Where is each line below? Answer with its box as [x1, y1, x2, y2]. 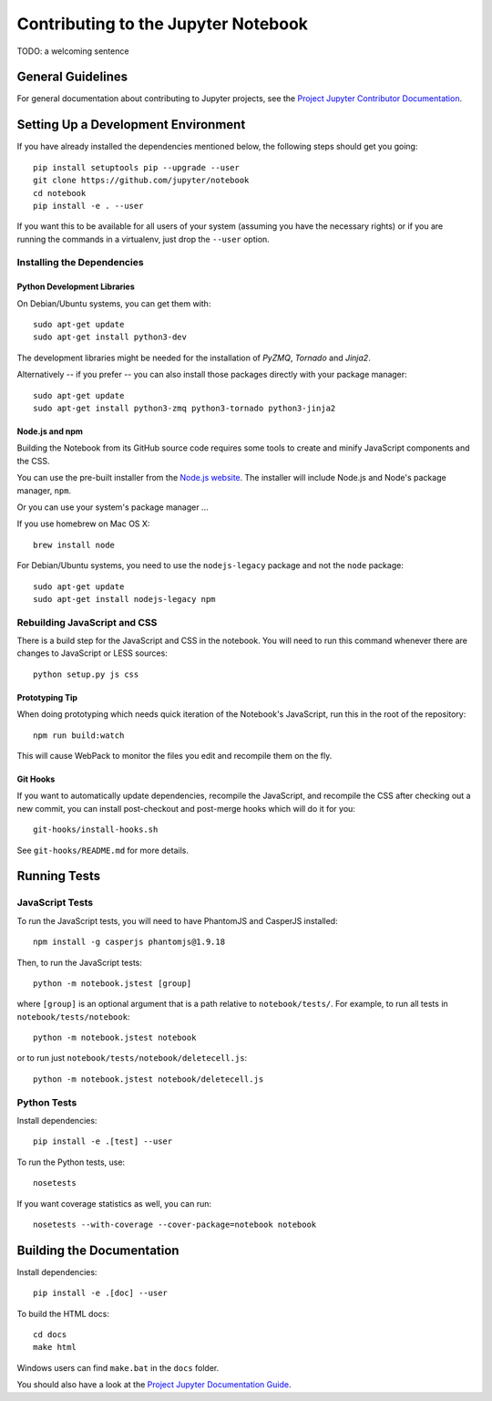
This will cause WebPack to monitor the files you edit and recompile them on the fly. [16, 751, 333, 761]
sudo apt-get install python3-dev [33, 332, 187, 342]
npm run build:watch [33, 730, 125, 741]
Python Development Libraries [16, 281, 136, 292]
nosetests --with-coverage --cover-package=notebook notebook [33, 1219, 317, 1230]
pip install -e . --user [33, 201, 144, 211]
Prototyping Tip [16, 691, 77, 702]
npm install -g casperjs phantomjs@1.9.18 [33, 937, 226, 948]
